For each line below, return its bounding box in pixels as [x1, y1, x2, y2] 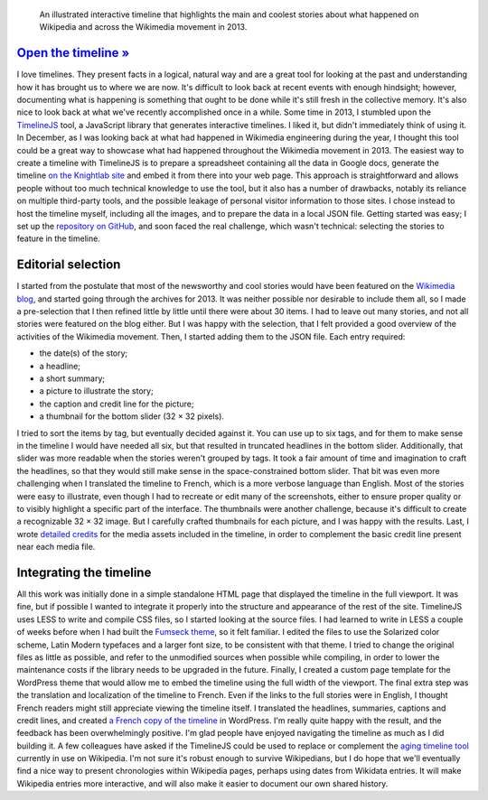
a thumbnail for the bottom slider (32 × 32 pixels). [39, 411, 225, 422]
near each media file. [16, 542, 96, 553]
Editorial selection [16, 257, 121, 273]
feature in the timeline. [16, 233, 101, 244]
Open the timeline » [16, 45, 130, 60]
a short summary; [39, 373, 106, 384]
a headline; [39, 360, 81, 371]
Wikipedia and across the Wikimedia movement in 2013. [39, 22, 248, 33]
